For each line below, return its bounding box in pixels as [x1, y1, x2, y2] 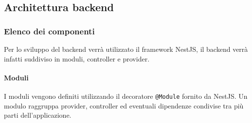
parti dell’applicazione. [4, 110, 72, 120]
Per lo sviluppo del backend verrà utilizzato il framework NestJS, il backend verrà [4, 44, 248, 54]
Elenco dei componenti [4, 25, 95, 37]
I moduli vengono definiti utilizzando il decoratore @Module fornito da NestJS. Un [4, 91, 248, 101]
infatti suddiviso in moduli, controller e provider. [4, 53, 150, 63]
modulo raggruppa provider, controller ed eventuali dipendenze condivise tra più [4, 100, 244, 110]
